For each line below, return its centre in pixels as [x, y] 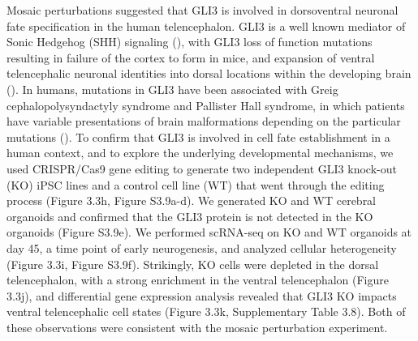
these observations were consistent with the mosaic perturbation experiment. [197, 327]
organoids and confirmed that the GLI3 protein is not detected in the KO [190, 216]
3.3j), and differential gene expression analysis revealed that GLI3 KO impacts [202, 295]
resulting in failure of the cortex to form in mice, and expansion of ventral [191, 57]
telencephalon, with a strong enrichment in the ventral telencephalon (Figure [198, 280]
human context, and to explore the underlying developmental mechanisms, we [200, 153]
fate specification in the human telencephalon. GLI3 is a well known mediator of [206, 26]
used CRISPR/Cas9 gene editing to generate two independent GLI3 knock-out [202, 168]
